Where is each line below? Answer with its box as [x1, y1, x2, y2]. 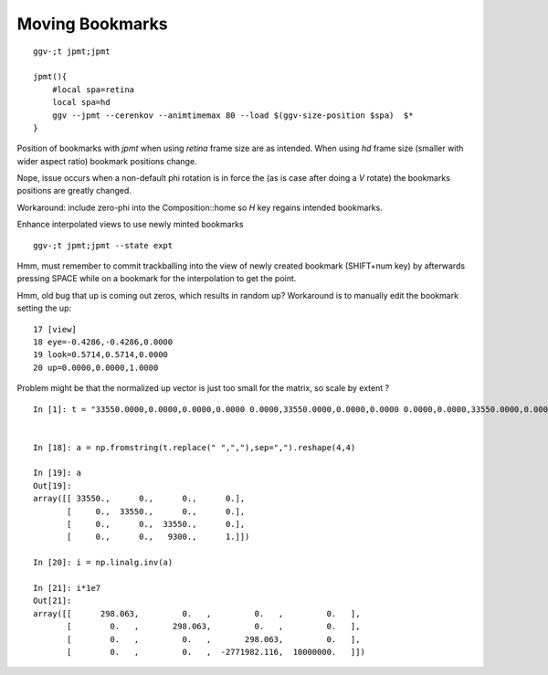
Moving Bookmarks [16, 14, 168, 34]
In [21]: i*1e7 [33, 583, 101, 593]
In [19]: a [33, 468, 82, 479]
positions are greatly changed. [16, 185, 132, 196]
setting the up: [16, 302, 72, 314]
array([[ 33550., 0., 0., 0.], [33, 493, 246, 504]
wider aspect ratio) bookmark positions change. [16, 155, 197, 166]
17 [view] [33, 324, 77, 334]
